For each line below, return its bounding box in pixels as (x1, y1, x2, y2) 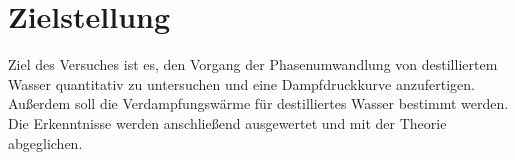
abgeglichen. (8, 132, 83, 153)
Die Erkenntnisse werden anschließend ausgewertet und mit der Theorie (8, 112, 447, 133)
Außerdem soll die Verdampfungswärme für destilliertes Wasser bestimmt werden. (8, 93, 509, 114)
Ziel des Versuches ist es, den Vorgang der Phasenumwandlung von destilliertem (8, 54, 498, 75)
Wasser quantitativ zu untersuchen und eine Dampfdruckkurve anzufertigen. (8, 73, 475, 94)
